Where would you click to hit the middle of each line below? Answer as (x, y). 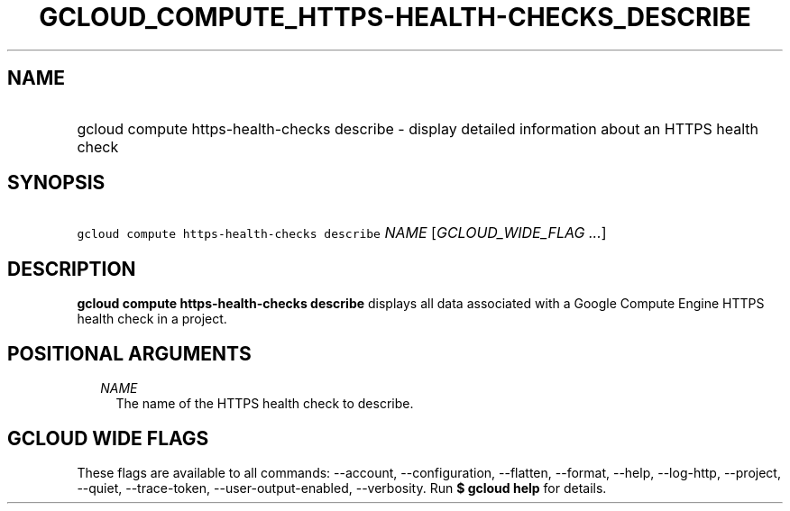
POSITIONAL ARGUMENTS (129, 353)
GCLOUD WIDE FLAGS (108, 438)
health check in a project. (152, 319)
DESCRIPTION (72, 269)
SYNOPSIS (56, 183)
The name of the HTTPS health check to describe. (265, 404)
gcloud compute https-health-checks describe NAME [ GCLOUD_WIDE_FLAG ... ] (342, 233)
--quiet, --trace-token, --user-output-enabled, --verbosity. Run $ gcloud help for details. (342, 488)
